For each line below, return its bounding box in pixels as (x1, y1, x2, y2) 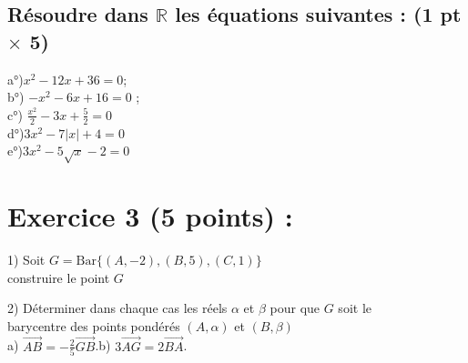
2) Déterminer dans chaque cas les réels (7, 298, 228, 318)
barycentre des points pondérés (7, 316, 180, 335)
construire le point (7, 267, 110, 287)
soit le (338, 298, 371, 318)
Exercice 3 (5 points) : (7, 197, 293, 235)
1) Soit (7, 250, 46, 269)
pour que (270, 298, 320, 318)
